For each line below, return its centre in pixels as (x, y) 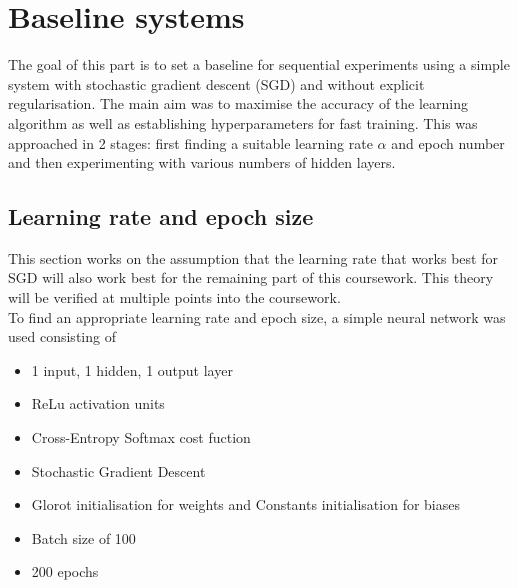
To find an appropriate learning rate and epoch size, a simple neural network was (257, 316)
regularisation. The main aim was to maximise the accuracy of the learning (238, 103)
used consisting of (62, 336)
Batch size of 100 (83, 537)
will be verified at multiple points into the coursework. (174, 297)
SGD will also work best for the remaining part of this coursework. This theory (251, 277)
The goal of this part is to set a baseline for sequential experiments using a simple (259, 64)
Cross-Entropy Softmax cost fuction (141, 437)
